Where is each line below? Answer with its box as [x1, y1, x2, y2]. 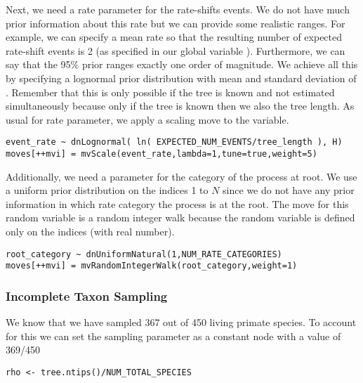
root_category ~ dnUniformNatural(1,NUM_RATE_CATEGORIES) [6, 249, 282, 259]
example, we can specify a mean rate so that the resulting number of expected [6, 30, 343, 44]
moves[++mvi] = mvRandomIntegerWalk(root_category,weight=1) [6, 261, 298, 271]
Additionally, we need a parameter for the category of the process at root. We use [6, 169, 357, 183]
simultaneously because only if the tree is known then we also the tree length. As [6, 98, 355, 113]
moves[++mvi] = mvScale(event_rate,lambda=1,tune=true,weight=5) [6, 149, 317, 159]
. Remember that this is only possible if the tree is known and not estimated [6, 84, 335, 99]
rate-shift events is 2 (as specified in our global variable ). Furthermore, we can [6, 43, 345, 58]
